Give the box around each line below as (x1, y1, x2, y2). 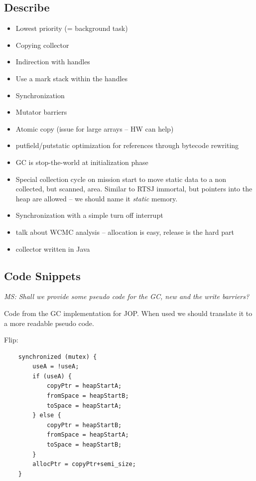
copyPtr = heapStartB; (46, 421, 122, 429)
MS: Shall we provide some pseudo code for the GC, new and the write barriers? (4, 291, 250, 302)
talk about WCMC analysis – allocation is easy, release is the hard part (15, 226, 234, 237)
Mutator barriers (15, 107, 67, 117)
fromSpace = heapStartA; (46, 431, 129, 439)
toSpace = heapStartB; (46, 441, 122, 449)
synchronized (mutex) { (18, 353, 97, 360)
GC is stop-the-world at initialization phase (15, 157, 148, 167)
